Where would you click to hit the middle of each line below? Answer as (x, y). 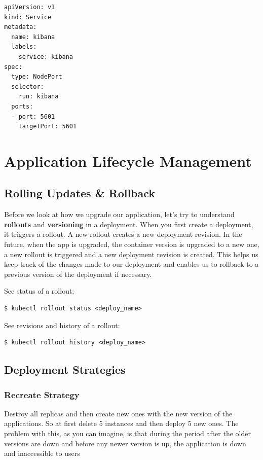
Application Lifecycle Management (128, 161)
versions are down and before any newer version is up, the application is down (125, 443)
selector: (28, 86)
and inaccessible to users (42, 453)
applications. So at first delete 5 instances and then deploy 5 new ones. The (121, 423)
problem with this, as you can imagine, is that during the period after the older (127, 433)
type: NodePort (37, 77)
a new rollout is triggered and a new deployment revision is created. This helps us (131, 254)
